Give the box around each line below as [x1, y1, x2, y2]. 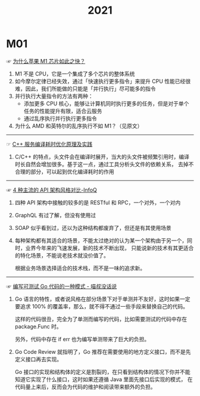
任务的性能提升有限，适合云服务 [23, 107, 102, 114]
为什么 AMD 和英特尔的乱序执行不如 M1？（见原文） [14, 122, 143, 129]
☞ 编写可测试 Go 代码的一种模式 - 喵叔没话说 [6, 282, 117, 289]
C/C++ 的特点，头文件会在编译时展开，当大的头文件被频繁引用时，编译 [14, 153, 189, 160]
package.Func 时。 [14, 323, 62, 330]
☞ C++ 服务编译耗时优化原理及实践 [6, 141, 93, 148]
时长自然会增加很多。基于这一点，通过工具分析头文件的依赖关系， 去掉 [14, 160, 189, 167]
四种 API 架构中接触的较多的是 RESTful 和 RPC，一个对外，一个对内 [14, 199, 181, 206]
